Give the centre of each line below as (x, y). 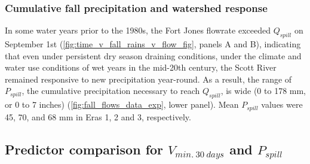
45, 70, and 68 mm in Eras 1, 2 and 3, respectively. (98, 116)
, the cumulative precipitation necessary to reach (111, 91)
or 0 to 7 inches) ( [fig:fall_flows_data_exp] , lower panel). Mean (122, 104)
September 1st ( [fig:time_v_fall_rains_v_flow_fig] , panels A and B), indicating (153, 44)
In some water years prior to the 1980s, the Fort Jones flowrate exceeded (138, 30)
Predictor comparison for (84, 149)
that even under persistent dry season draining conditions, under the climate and (153, 55)
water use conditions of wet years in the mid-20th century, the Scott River (141, 67)
